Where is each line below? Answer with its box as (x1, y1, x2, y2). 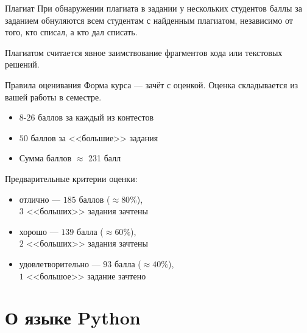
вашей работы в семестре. (5, 90, 102, 103)
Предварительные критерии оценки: (5, 172, 138, 184)
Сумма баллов (19, 152, 72, 164)
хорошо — (19, 225, 58, 237)
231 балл (88, 152, 121, 164)
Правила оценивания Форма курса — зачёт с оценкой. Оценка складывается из (5, 78, 298, 91)
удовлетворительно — (19, 257, 101, 270)
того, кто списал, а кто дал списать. (5, 26, 138, 38)
